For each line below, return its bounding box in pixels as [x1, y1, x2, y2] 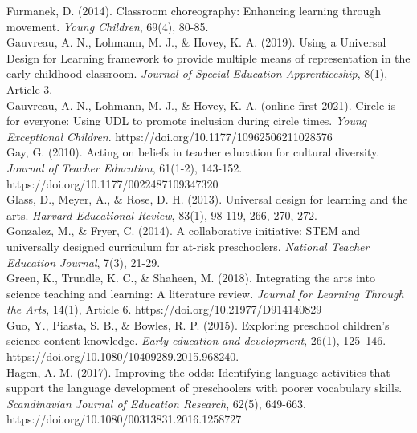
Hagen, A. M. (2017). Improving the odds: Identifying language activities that [6, 363, 390, 380]
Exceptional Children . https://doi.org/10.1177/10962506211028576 [6, 127, 333, 144]
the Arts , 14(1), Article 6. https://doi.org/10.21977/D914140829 [6, 301, 322, 318]
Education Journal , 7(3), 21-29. [6, 253, 161, 270]
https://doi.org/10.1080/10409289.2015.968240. [6, 348, 239, 365]
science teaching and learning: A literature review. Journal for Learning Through [6, 285, 404, 301]
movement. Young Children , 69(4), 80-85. [6, 18, 209, 34]
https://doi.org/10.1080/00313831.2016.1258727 [6, 411, 242, 427]
